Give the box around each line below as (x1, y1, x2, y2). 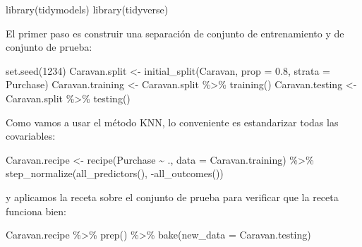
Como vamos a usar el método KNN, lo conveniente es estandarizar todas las (6, 114, 339, 129)
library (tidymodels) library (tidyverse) (6, 2, 169, 16)
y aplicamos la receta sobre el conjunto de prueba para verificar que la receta (6, 189, 339, 204)
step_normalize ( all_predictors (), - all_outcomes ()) (6, 166, 224, 181)
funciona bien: (6, 203, 66, 218)
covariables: (6, 128, 56, 143)
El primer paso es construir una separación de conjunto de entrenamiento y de (6, 25, 344, 40)
